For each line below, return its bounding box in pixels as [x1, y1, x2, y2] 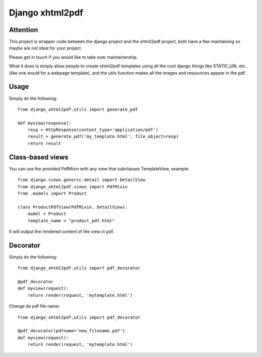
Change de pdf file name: [9, 303, 60, 309]
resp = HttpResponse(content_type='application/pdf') [27, 127, 159, 133]
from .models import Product [17, 191, 87, 196]
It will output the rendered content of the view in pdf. [9, 228, 114, 234]
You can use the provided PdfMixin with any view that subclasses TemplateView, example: [9, 165, 190, 172]
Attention [9, 26, 38, 34]
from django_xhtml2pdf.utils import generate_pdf [17, 107, 138, 112]
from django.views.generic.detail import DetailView [17, 177, 146, 183]
